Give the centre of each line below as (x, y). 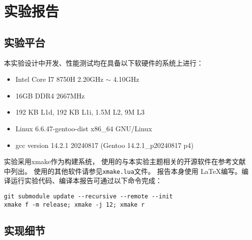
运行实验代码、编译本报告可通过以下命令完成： (86, 180)
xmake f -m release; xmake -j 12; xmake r (74, 204)
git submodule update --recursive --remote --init (88, 196)
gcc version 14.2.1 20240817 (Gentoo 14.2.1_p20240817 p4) (105, 145)
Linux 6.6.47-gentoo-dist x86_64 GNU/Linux (84, 128)
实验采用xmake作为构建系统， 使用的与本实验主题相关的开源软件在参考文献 (125, 161)
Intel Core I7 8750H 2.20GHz (59, 79)
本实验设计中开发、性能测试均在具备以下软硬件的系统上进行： (104, 62)
